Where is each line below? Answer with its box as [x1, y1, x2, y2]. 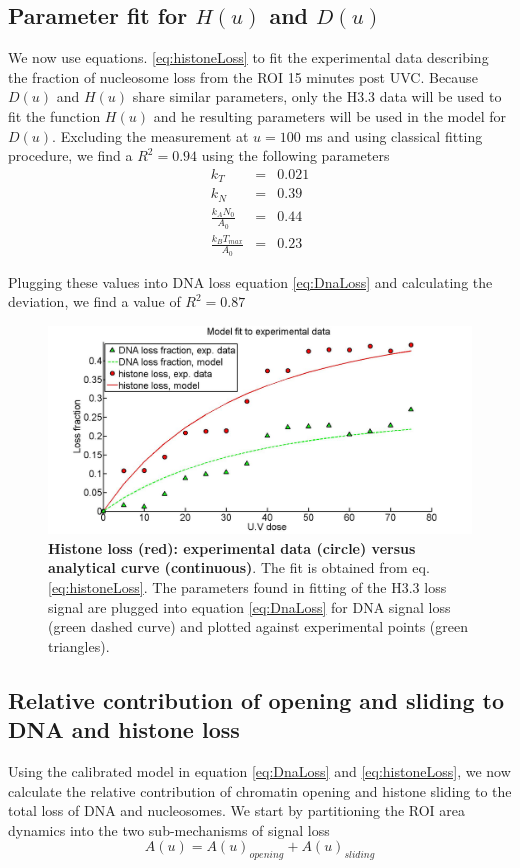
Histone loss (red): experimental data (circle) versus [48, 537, 416, 558]
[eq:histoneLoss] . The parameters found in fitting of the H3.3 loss [48, 576, 447, 597]
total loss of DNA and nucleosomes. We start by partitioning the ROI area [8, 800, 466, 821]
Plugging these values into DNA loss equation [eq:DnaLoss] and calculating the [8, 271, 493, 292]
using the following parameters [201, 145, 390, 166]
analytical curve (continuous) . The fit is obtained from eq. [48, 557, 430, 578]
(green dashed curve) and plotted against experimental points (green [48, 616, 469, 637]
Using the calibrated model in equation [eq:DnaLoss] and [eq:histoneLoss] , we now [8, 760, 511, 781]
